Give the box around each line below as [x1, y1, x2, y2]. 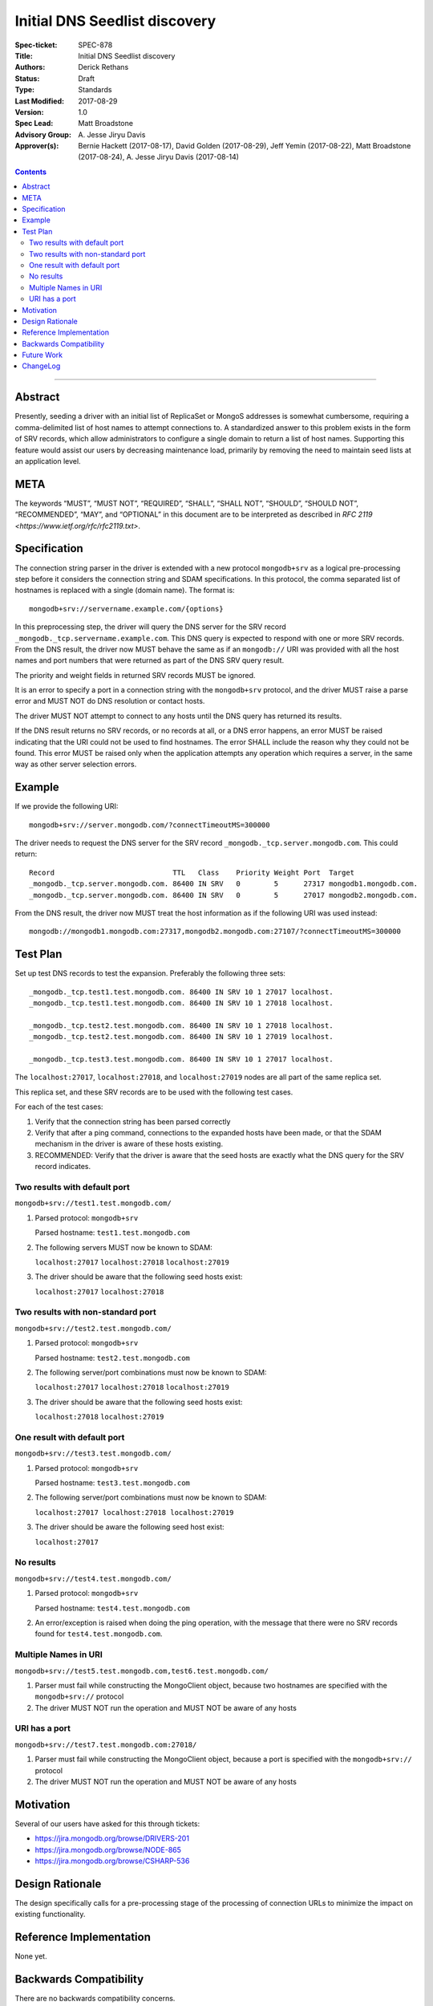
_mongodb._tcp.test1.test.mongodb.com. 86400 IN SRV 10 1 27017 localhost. [29, 987, 334, 997]
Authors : [14, 63, 46, 72]
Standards [78, 85, 112, 95]
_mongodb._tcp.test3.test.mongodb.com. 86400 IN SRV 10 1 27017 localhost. [29, 1055, 334, 1064]
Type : [14, 85, 35, 95]
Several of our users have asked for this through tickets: [14, 1818, 200, 1829]
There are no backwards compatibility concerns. [14, 1994, 176, 2004]
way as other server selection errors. [14, 759, 137, 770]
